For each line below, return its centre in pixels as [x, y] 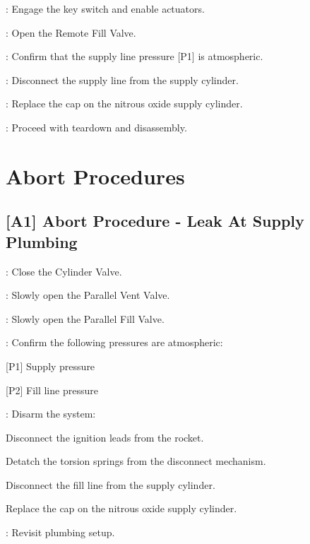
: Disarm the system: [51, 414]
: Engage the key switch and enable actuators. [105, 8]
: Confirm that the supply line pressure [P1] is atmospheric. [135, 56]
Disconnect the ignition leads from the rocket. [105, 437]
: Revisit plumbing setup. [60, 532]
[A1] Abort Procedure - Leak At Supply [155, 221]
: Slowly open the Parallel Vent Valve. [88, 295]
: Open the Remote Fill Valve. [71, 32]
